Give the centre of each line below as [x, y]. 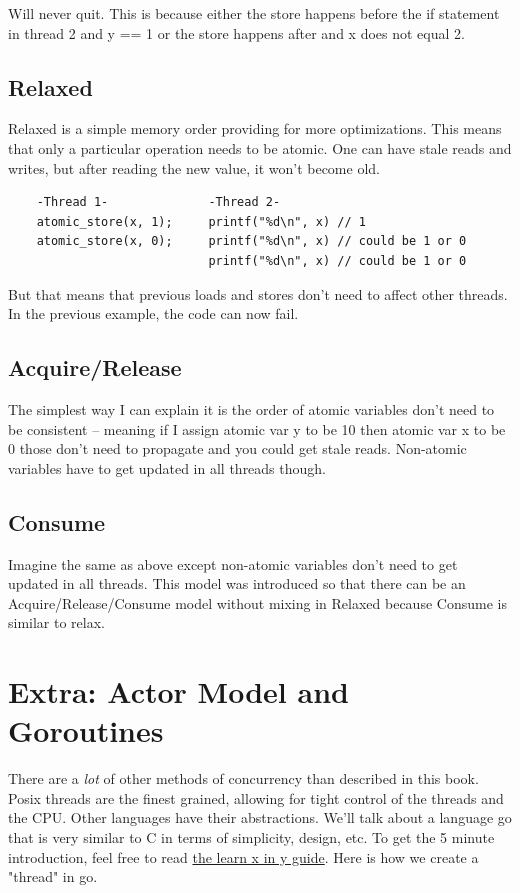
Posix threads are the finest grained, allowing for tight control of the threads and [256, 797]
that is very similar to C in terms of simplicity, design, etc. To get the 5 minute [251, 836]
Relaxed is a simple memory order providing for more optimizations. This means [255, 128]
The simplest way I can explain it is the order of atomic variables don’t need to [251, 408]
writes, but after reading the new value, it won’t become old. [194, 167]
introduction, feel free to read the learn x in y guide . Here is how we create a [243, 856]
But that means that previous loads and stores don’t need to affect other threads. [258, 293]
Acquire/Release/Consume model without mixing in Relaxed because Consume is [257, 602]
